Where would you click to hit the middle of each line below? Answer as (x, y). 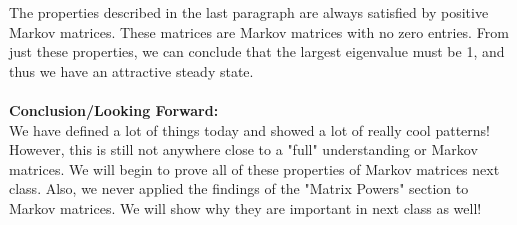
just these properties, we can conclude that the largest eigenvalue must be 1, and (257, 51)
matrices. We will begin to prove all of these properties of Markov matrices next (254, 168)
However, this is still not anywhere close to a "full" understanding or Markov (243, 149)
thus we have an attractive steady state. (131, 70)
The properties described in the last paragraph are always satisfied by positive (249, 12)
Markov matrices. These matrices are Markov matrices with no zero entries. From (259, 31)
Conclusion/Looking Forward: (114, 109)
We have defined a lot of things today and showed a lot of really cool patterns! (249, 129)
